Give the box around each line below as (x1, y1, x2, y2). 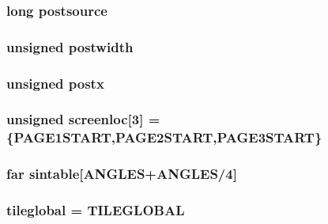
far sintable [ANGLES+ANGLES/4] (6, 164, 237, 184)
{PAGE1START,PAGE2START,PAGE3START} (6, 127, 322, 147)
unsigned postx (6, 73, 104, 93)
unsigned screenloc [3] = (6, 109, 160, 129)
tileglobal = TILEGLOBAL (6, 200, 185, 220)
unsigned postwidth (6, 36, 134, 56)
